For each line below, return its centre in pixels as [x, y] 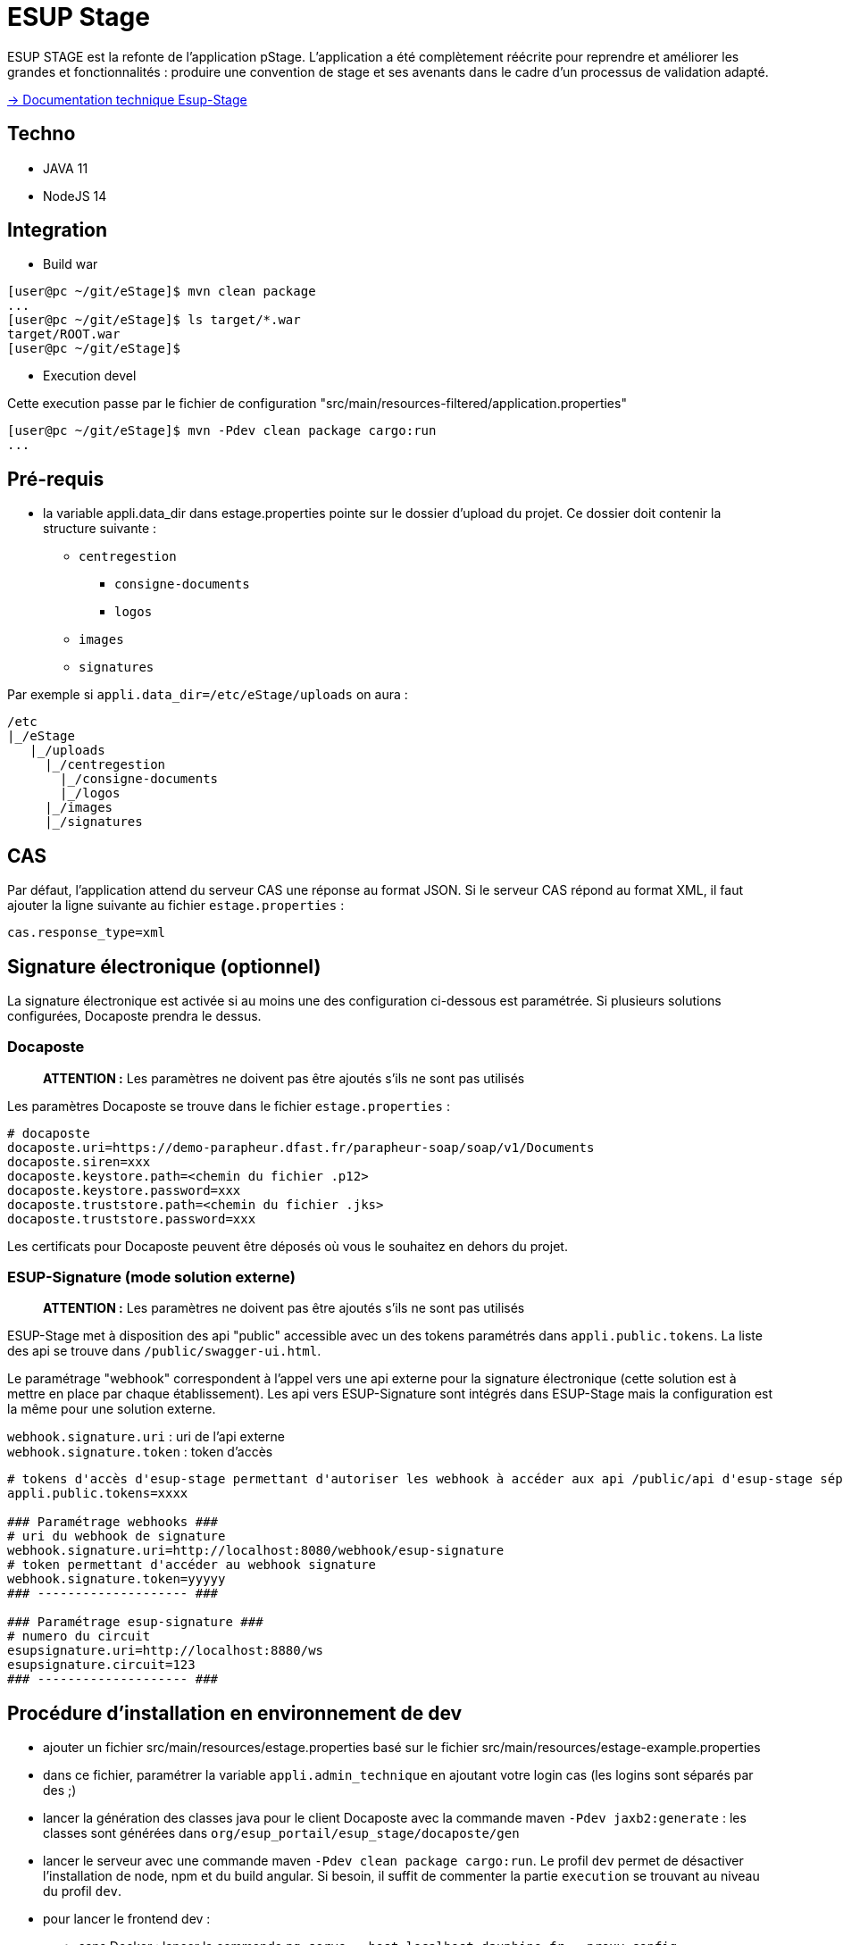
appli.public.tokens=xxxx [98, 1494]
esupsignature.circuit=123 [101, 1665]
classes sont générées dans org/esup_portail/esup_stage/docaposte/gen [281, 1833]
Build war [71, 264]
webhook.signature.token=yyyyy [117, 1579]
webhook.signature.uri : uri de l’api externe [146, 1437]
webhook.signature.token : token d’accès [140, 1452]
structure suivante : [100, 529]
